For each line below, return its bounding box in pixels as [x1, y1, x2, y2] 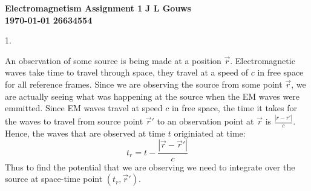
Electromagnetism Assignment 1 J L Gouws [5, 2, 191, 14]
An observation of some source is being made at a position [5, 54, 221, 66]
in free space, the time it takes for [171, 102, 297, 114]
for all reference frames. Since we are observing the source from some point [5, 77, 283, 90]
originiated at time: [174, 126, 246, 139]
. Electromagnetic [230, 54, 295, 66]
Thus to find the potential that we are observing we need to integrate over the [5, 160, 295, 173]
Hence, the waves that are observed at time [5, 126, 166, 139]
